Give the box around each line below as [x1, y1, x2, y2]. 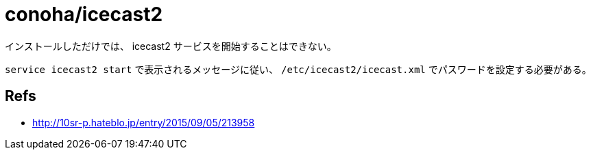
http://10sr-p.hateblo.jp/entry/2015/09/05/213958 [32, 116, 255, 128]
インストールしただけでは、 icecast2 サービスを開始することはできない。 [5, 40, 337, 52]
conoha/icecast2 [5, 3, 163, 26]
